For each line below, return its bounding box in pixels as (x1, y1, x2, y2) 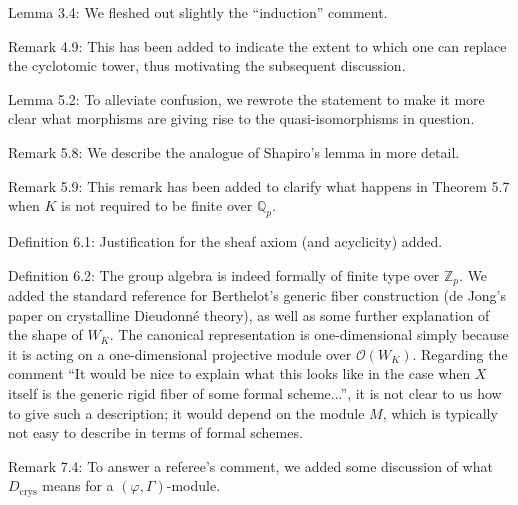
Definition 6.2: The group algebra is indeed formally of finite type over (8, 264, 440, 285)
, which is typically (382, 402, 498, 423)
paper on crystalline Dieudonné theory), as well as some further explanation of (8, 304, 490, 325)
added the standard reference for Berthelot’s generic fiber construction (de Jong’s (8, 285, 507, 305)
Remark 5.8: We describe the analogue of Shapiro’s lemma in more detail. (8, 141, 460, 162)
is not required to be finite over (61, 195, 253, 216)
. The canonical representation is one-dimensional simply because (109, 324, 509, 345)
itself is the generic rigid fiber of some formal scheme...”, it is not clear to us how (8, 382, 502, 403)
